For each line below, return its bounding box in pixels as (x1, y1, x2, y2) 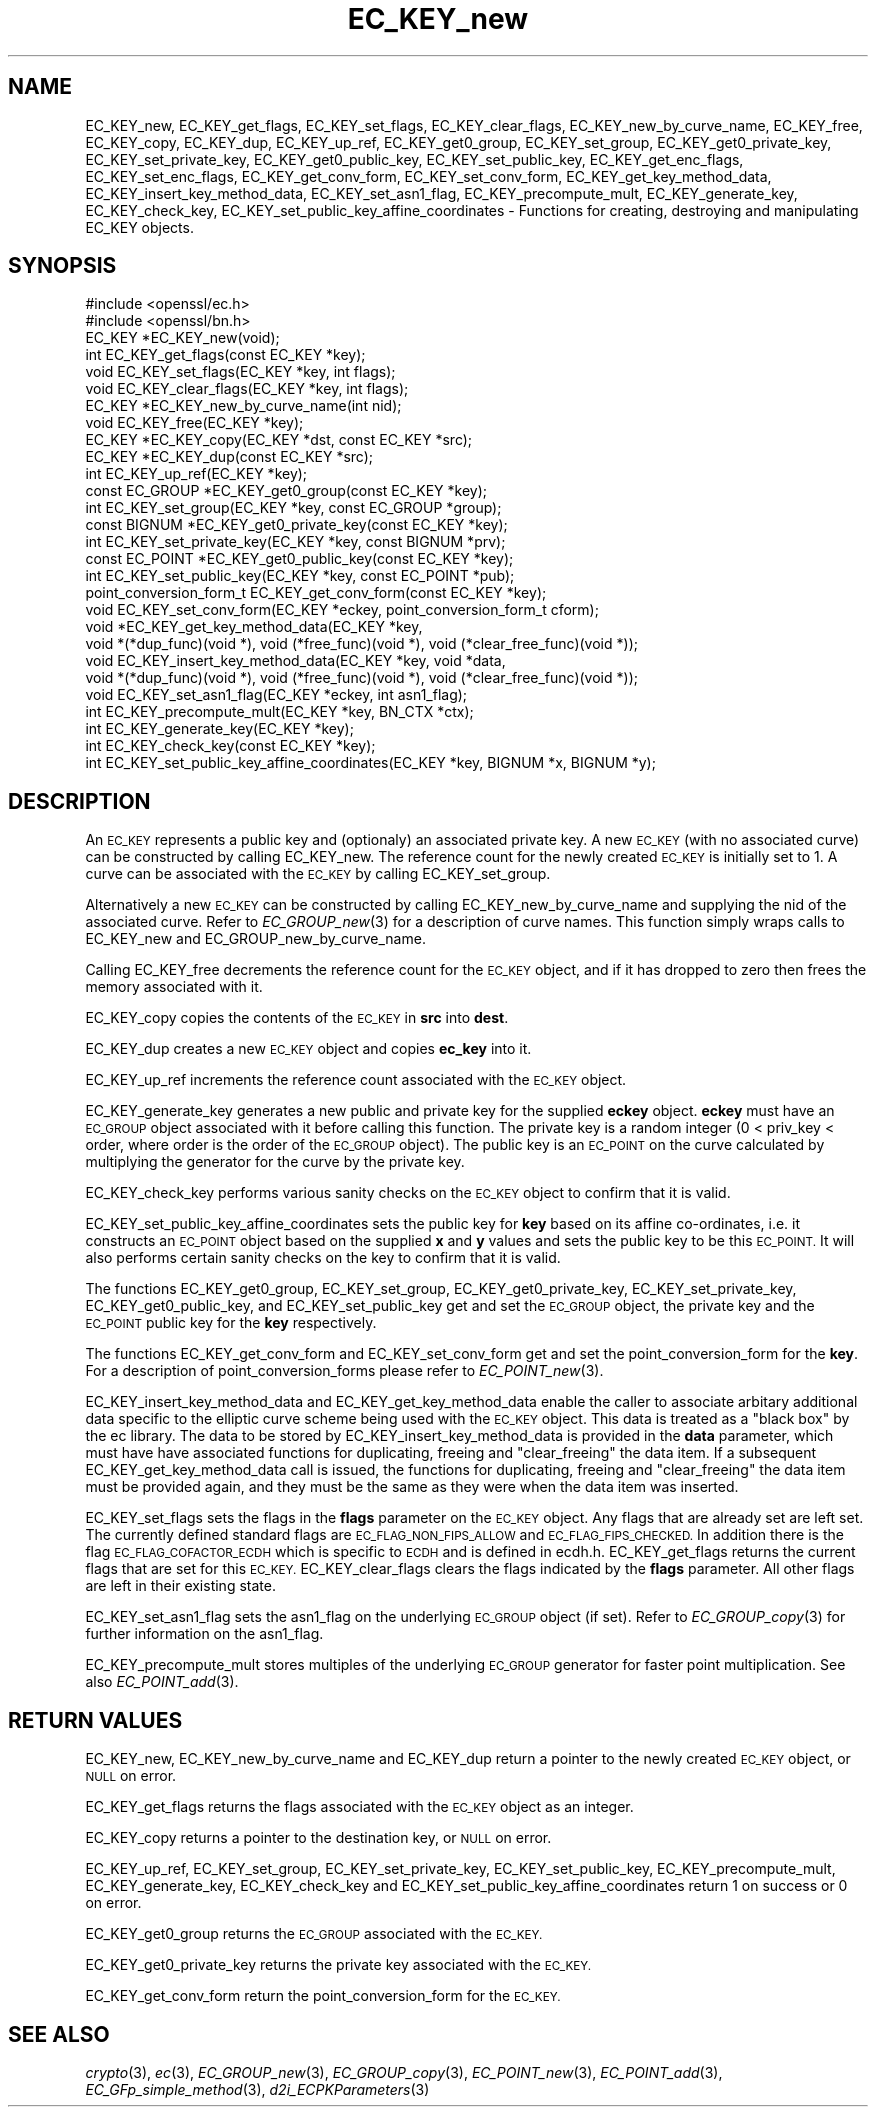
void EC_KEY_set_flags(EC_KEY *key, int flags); (85, 363, 396, 381)
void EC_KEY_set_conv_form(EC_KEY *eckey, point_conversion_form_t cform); (85, 601, 599, 619)
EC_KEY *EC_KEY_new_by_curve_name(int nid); (85, 397, 402, 415)
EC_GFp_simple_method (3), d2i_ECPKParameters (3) (85, 2080, 430, 2098)
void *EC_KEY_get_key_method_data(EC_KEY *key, (85, 618, 423, 636)
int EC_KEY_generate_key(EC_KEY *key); (85, 720, 354, 738)
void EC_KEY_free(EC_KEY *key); (85, 414, 304, 432)
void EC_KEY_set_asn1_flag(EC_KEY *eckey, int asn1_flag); (85, 686, 468, 704)
